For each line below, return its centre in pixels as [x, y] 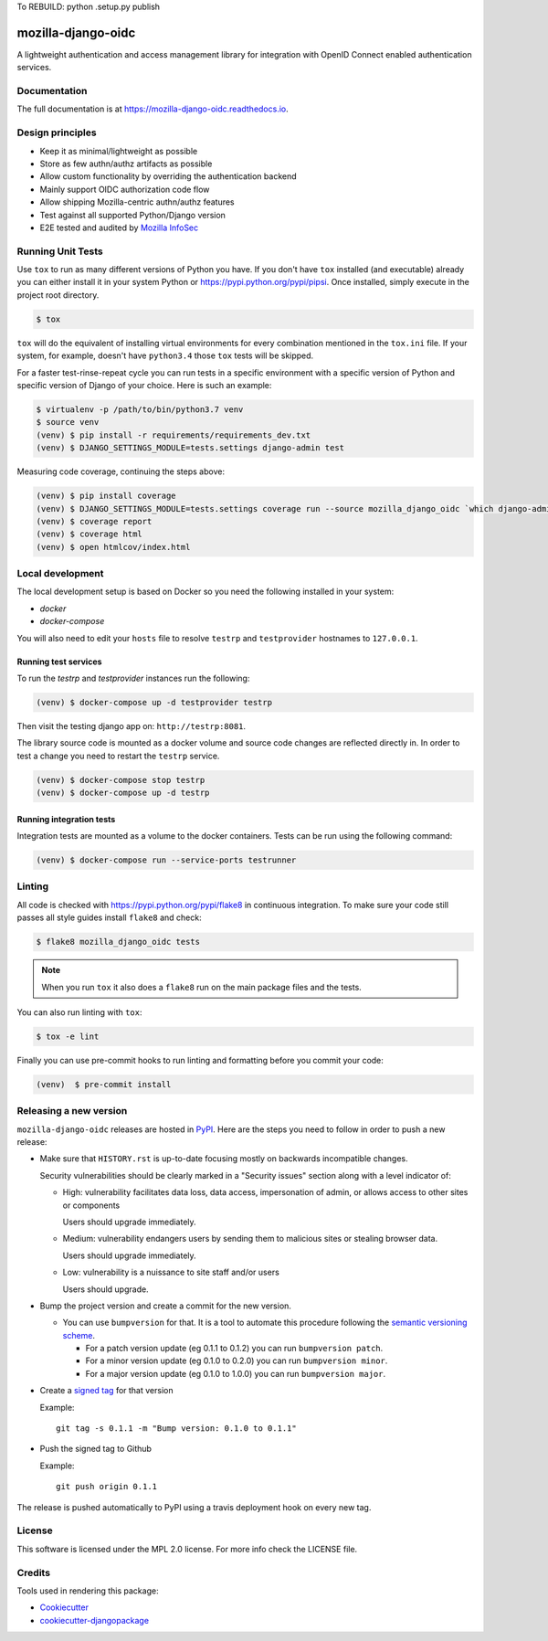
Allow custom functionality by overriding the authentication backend [168, 176]
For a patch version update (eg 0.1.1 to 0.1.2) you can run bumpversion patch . [234, 1349]
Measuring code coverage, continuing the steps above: [121, 471]
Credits [33, 1572]
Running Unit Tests [60, 251]
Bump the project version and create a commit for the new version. [166, 1306]
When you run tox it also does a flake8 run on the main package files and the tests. [202, 987]
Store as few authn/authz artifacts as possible [126, 164]
